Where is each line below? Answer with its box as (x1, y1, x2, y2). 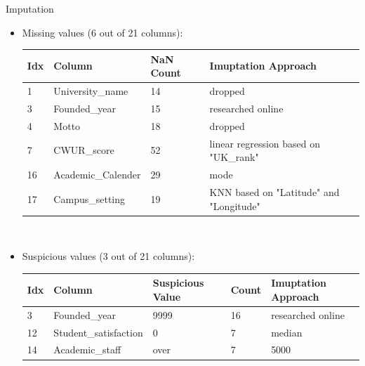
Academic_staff (53, 342, 121, 357)
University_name (53, 84, 128, 98)
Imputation (6, 1, 54, 15)
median (271, 325, 303, 339)
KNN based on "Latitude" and (209, 184, 340, 199)
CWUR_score (53, 143, 114, 157)
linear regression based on (209, 136, 321, 150)
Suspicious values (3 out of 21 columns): (22, 249, 195, 263)
